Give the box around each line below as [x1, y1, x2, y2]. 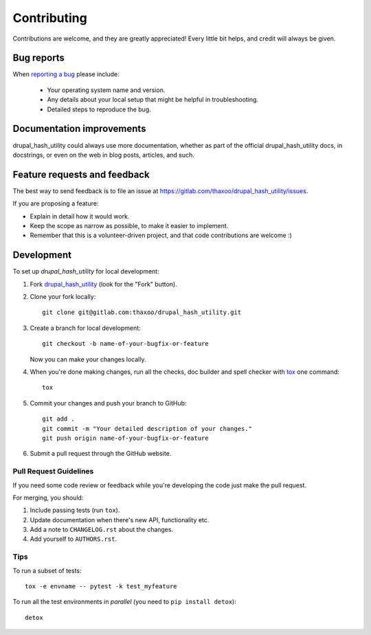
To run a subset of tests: [12, 566, 82, 575]
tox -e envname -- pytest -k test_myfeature [25, 583, 178, 590]
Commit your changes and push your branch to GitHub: [30, 399, 187, 407]
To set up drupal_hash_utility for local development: [12, 267, 159, 276]
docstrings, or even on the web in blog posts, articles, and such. [12, 151, 195, 159]
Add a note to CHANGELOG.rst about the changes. [30, 526, 174, 534]
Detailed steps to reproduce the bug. [47, 105, 151, 113]
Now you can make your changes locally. [30, 355, 146, 364]
